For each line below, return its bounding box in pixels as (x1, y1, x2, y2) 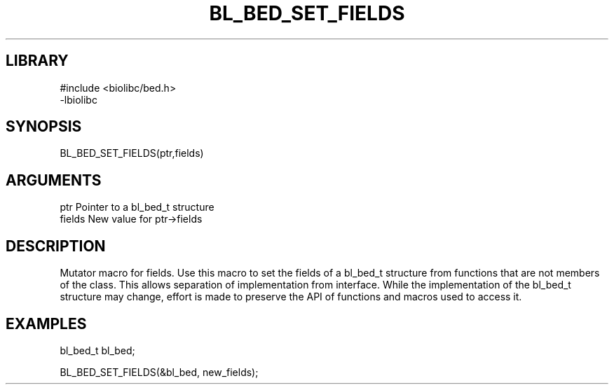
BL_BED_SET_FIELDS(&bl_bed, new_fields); (60, 365, 259, 378)
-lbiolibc (60, 93, 97, 106)
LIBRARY (6, 52, 69, 70)
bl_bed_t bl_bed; (60, 344, 135, 356)
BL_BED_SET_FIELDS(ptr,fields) (60, 147, 204, 160)
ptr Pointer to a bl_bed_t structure (60, 201, 214, 214)
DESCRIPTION (6, 237, 106, 255)
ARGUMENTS (6, 171, 102, 189)
